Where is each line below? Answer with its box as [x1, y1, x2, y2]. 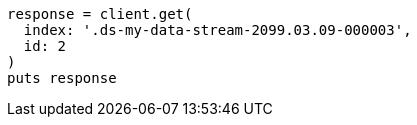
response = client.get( [7, 6, 193, 22]
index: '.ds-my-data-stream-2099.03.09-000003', [23, 22, 412, 38]
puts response [7, 70, 117, 86]
